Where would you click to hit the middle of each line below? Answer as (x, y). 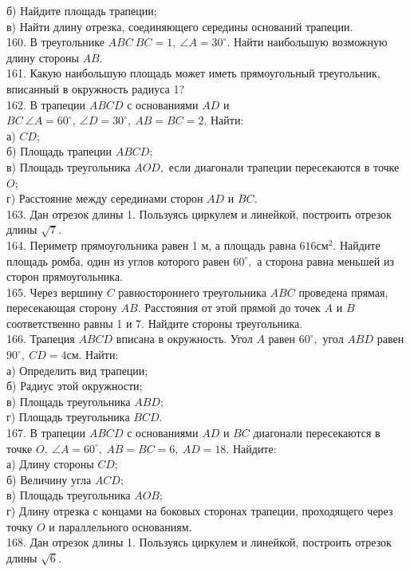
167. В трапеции (46, 433)
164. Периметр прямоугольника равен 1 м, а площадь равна (151, 245)
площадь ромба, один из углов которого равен (118, 260)
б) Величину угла (49, 479)
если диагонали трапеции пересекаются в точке (284, 166)
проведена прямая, (343, 292)
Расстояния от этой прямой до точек (233, 308)
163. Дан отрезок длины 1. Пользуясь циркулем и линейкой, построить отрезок (199, 213)
